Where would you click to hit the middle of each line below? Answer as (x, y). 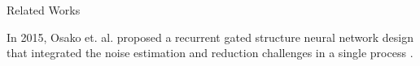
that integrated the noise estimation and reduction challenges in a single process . (210, 53)
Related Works (44, 10)
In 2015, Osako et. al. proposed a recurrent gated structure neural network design (210, 37)
